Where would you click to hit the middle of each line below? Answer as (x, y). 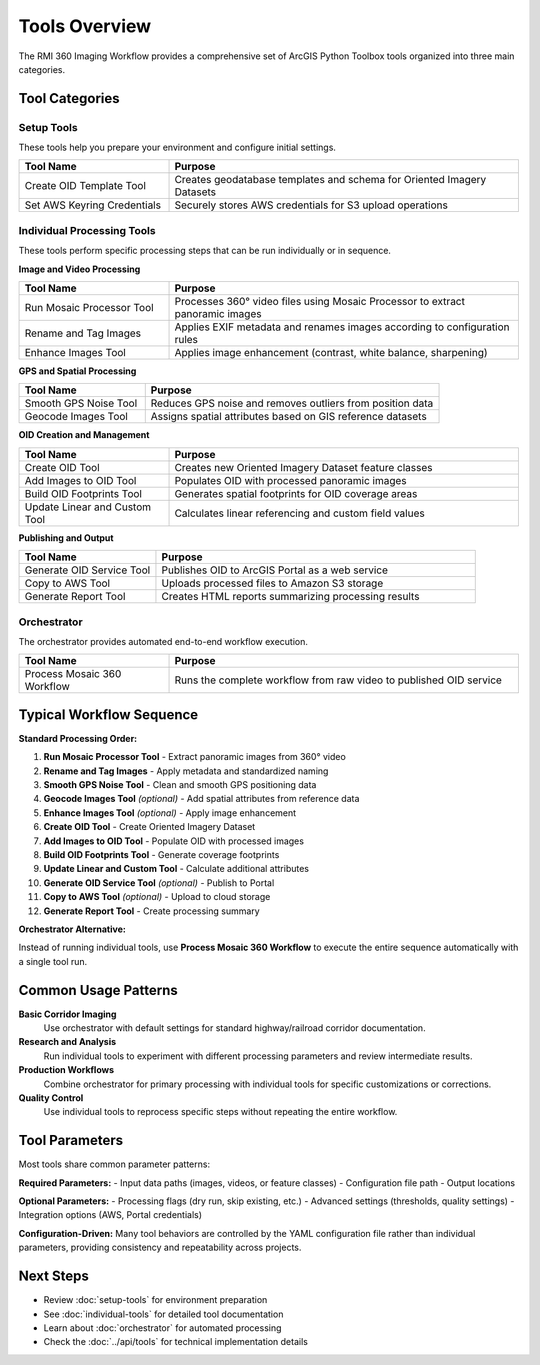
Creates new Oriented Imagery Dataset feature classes (303, 467)
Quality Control (51, 1097)
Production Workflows (66, 1070)
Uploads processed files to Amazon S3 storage (272, 583)
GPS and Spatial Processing (77, 371)
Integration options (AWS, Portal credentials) (110, 1215)
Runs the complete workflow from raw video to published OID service (338, 680)
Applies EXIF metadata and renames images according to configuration (342, 327)
